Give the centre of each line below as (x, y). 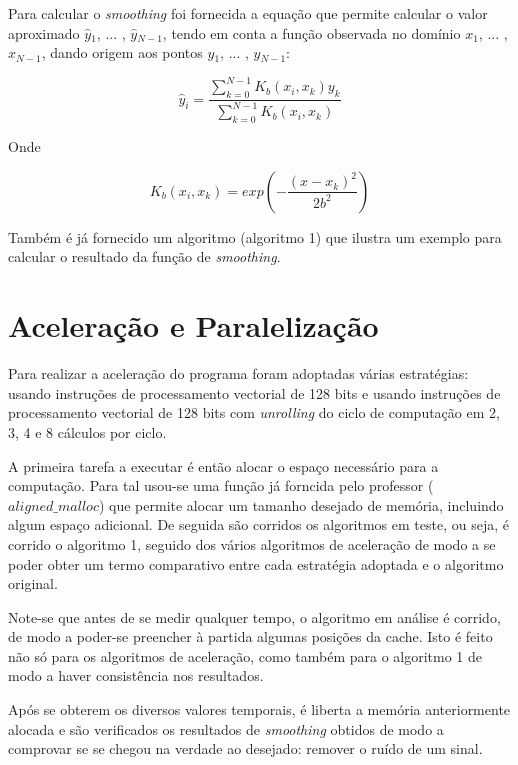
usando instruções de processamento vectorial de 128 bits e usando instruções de (254, 392)
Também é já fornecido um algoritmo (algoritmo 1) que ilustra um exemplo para (255, 236)
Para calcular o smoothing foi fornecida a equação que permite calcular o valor (248, 13)
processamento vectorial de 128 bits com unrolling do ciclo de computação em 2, (254, 412)
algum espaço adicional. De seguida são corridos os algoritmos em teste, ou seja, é (258, 524)
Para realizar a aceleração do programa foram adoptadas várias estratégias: (238, 373)
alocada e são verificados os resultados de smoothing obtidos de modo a (226, 728)
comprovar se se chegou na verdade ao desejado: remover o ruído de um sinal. (245, 748)
